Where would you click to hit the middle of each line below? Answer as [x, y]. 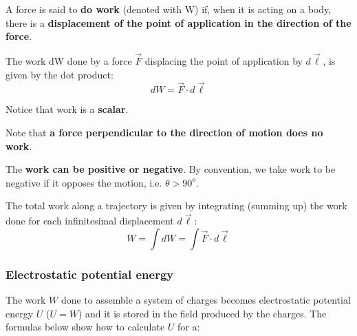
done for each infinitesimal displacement [90, 221]
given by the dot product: [60, 74]
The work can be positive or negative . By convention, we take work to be [171, 169]
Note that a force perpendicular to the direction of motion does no [164, 132]
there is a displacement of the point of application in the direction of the [178, 22]
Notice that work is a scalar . [67, 109]
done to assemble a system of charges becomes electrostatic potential [206, 300]
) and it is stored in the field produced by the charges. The [202, 313]
